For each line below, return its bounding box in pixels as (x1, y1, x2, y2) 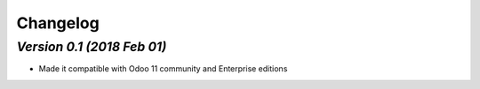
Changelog (16, 13, 100, 33)
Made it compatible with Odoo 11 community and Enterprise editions (38, 63, 288, 74)
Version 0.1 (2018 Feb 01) (16, 39, 167, 55)
